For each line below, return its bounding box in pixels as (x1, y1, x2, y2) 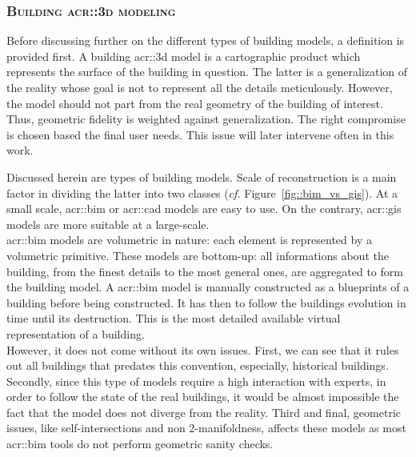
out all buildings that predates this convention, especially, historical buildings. (6, 357, 389, 374)
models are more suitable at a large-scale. (6, 215, 210, 232)
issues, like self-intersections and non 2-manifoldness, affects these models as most (6, 419, 406, 436)
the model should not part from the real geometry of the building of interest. (6, 94, 383, 111)
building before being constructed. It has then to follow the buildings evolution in (6, 294, 406, 311)
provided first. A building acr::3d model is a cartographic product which (6, 47, 361, 64)
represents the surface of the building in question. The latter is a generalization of (6, 63, 408, 80)
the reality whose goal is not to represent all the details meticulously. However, (6, 79, 393, 95)
